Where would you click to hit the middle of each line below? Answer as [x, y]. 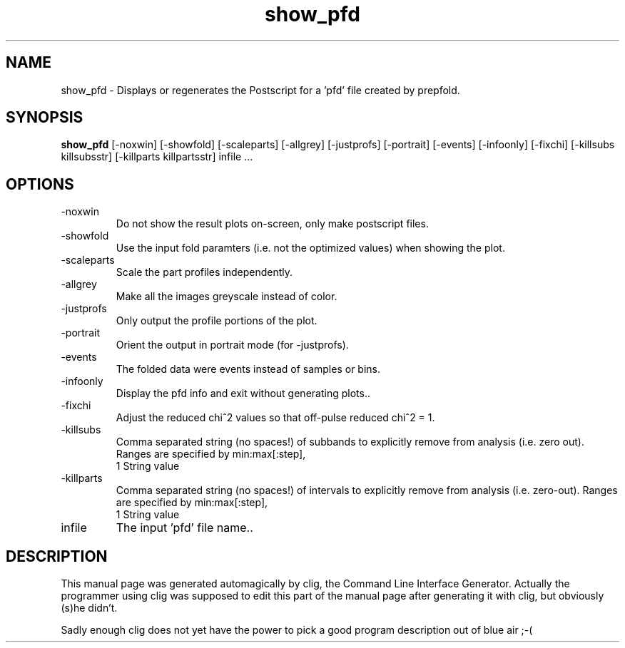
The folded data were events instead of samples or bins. [248, 369]
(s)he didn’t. [89, 608]
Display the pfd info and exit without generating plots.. [243, 394]
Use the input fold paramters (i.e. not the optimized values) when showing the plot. [310, 248]
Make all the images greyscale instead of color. [227, 297]
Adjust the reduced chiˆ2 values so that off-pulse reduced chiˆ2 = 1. [275, 418]
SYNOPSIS [45, 118]
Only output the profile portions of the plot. [217, 321]
